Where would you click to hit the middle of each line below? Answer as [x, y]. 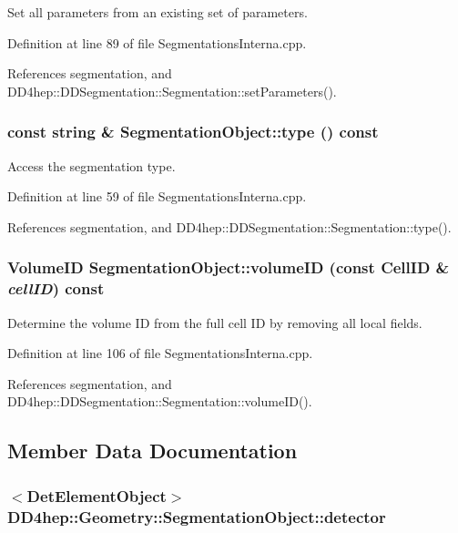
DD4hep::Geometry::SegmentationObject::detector [197, 516]
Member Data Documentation [153, 451]
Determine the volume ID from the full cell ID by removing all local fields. [215, 322]
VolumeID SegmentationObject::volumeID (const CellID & [229, 267]
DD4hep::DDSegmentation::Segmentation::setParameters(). [172, 91]
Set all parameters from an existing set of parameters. [158, 12]
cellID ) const [56, 288]
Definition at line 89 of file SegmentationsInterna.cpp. [157, 42]
